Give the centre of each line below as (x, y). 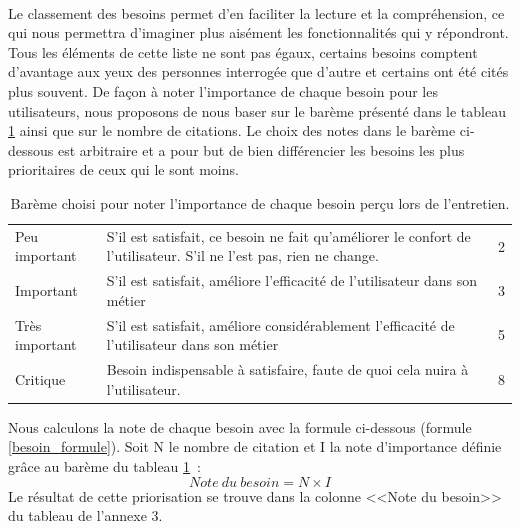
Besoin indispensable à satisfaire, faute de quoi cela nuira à (287, 369)
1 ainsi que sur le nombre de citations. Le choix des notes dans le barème (232, 130)
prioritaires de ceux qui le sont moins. (123, 169)
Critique (40, 378)
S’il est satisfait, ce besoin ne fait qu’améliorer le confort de (288, 235)
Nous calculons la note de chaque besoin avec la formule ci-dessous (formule (240, 426)
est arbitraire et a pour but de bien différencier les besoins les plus (261, 149)
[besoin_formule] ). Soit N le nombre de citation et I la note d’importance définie (255, 446)
